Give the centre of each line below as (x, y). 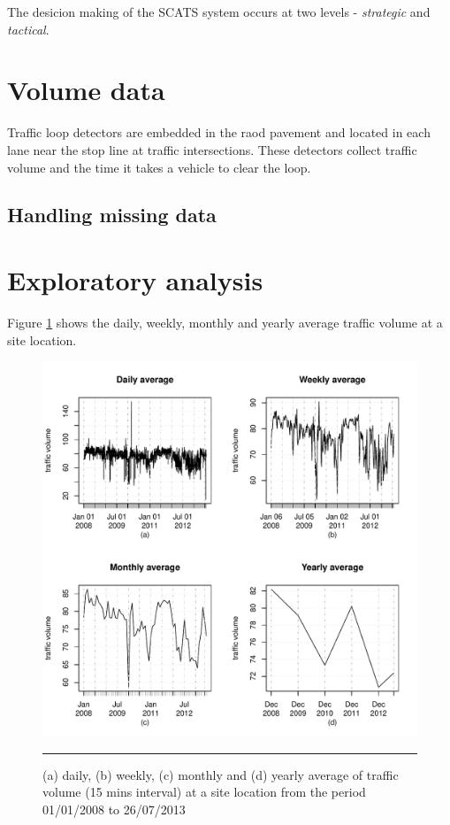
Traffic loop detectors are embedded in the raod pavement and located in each (219, 132)
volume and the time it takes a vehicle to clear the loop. (159, 167)
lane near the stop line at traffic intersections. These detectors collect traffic (212, 149)
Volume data (86, 90)
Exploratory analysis (135, 280)
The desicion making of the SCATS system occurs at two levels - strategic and (219, 12)
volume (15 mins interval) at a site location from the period (204, 792)
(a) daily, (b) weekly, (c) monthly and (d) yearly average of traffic (221, 774)
